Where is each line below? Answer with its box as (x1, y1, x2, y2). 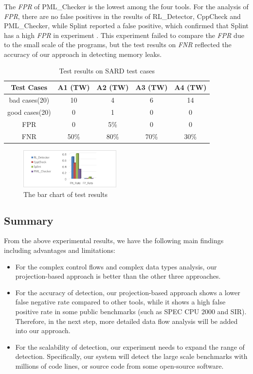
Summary (4, 213, 54, 228)
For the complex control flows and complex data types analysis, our (15, 261, 217, 271)
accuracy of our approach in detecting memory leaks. (4, 49, 162, 59)
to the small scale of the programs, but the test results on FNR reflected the (4, 39, 232, 50)
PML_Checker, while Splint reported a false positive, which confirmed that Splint (4, 20, 249, 31)
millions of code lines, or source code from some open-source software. (15, 361, 224, 371)
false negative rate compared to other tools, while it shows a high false (15, 297, 226, 307)
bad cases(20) (9, 95, 50, 105)
